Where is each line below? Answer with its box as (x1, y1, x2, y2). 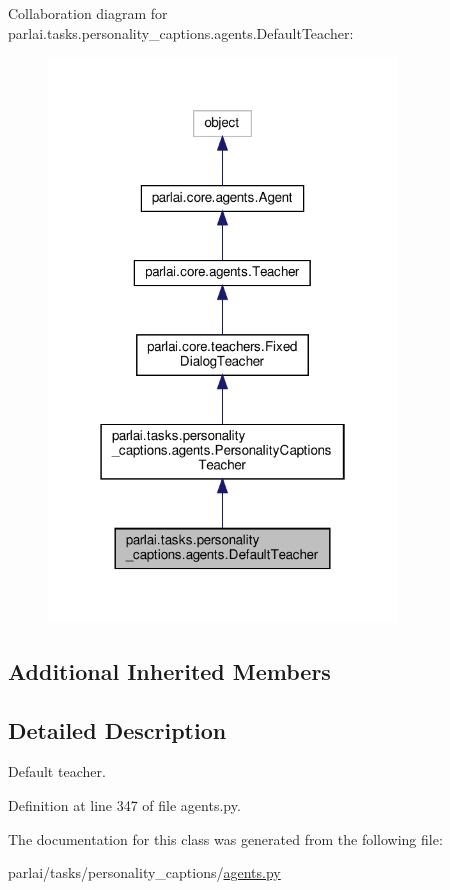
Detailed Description (8, 714, 227, 745)
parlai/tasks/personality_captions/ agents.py (8, 862, 281, 883)
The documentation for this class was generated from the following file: (8, 828, 443, 849)
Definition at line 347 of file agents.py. (8, 794, 241, 815)
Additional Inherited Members (8, 655, 331, 686)
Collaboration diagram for (8, 3, 168, 23)
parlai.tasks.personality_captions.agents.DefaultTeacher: (8, 22, 354, 43)
